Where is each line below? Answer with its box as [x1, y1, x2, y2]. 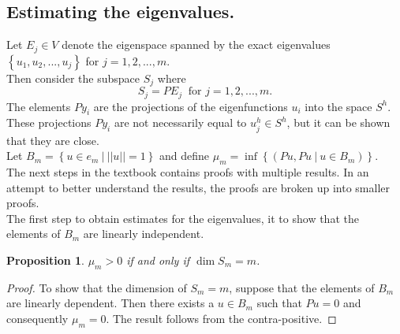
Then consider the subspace [6, 69, 140, 86]
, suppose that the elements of [229, 279, 375, 295]
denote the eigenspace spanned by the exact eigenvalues [62, 36, 331, 53]
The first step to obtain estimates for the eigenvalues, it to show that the [6, 210, 359, 226]
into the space [305, 98, 372, 114]
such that [256, 295, 302, 311]
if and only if [126, 251, 189, 268]
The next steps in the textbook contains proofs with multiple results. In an [6, 163, 369, 180]
